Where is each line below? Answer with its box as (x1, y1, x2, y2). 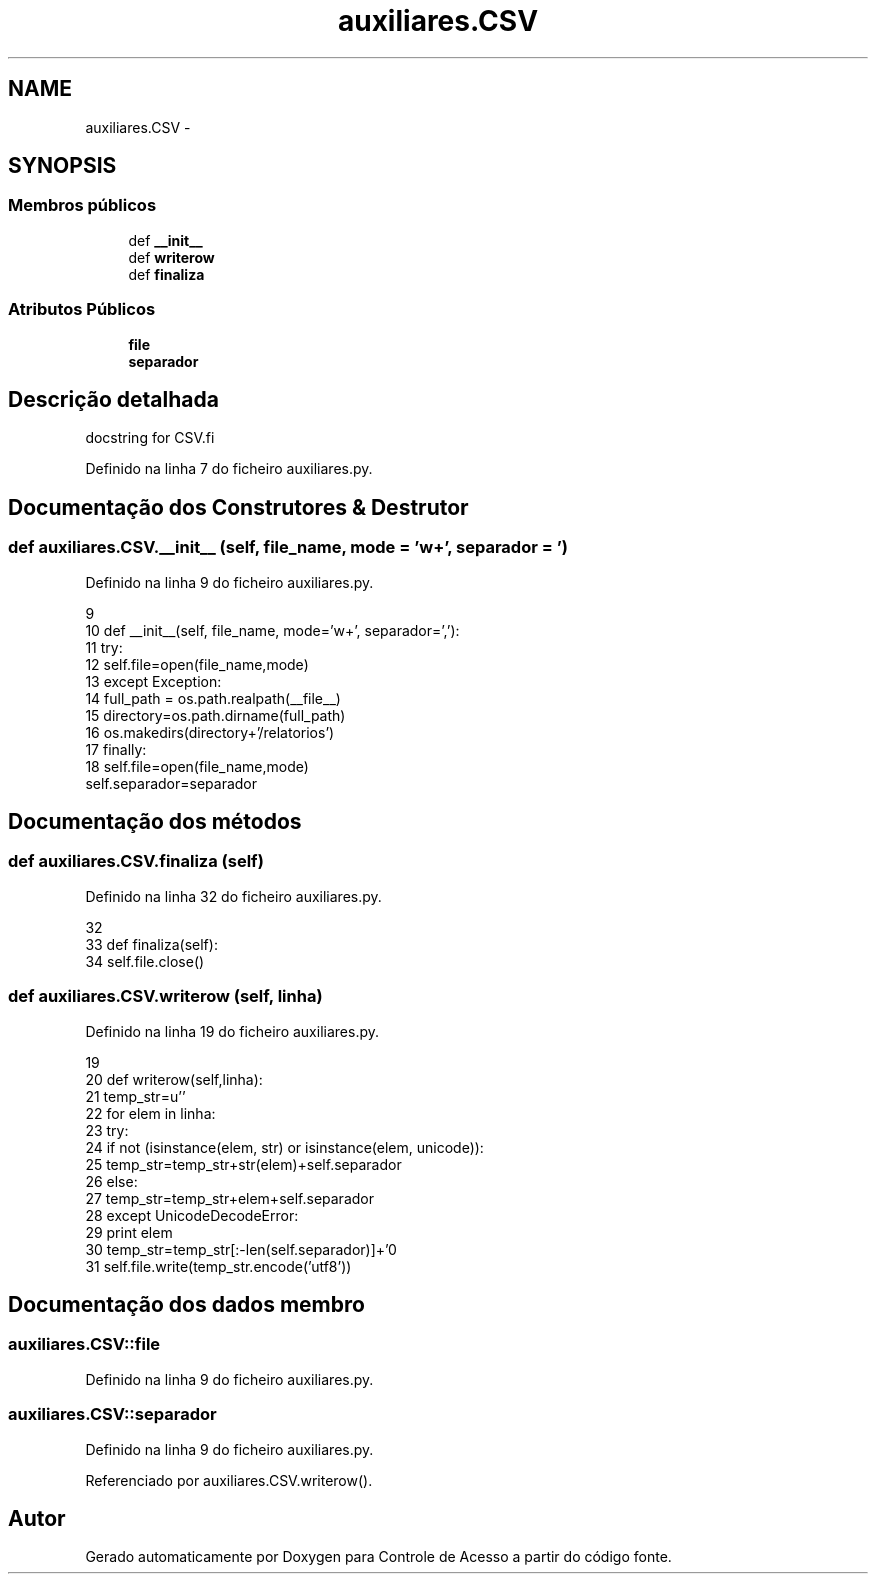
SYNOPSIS (8, 153, 117, 179)
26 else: (85, 1172, 138, 1190)
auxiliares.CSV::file (8, 1334, 161, 1355)
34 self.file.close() (85, 952, 205, 970)
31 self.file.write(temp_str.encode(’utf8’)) (85, 1257, 352, 1275)
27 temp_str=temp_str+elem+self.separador (85, 1189, 374, 1207)
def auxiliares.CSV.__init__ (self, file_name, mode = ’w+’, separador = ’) (8, 537, 568, 558)
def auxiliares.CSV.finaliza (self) (8, 851, 264, 872)
